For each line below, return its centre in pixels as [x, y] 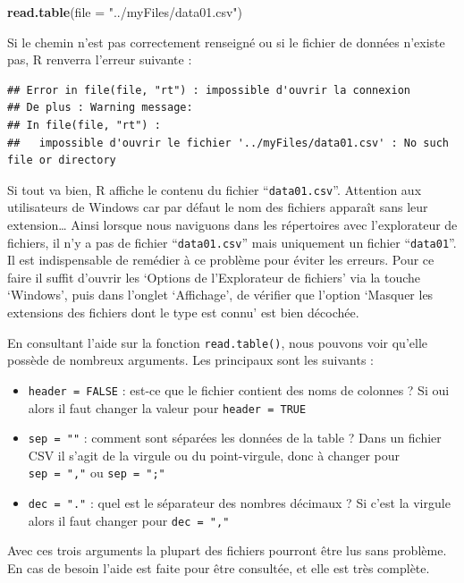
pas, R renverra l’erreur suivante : [100, 59]
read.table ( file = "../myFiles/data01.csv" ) [125, 12]
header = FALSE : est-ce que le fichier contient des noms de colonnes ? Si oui [239, 389]
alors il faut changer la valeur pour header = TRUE [167, 407]
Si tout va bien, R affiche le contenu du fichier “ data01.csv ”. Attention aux [215, 189]
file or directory [62, 161]
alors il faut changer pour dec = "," [129, 520]
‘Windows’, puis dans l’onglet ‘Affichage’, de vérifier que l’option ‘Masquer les [220, 295]
